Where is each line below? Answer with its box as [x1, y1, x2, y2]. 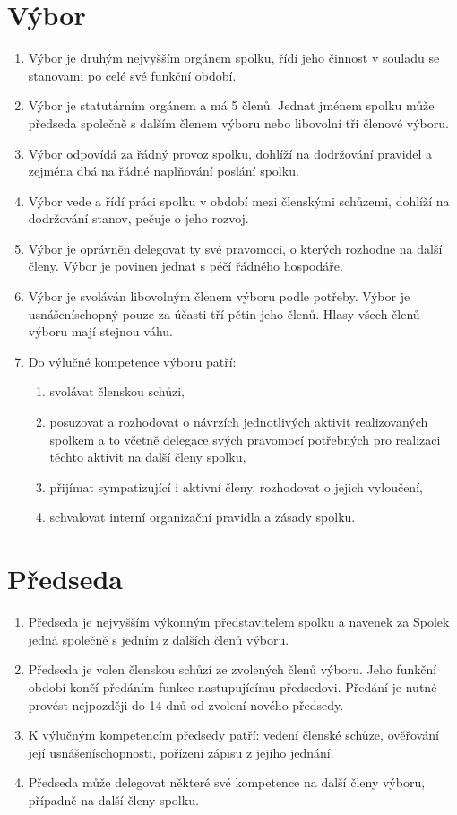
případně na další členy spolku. [28, 790, 199, 809]
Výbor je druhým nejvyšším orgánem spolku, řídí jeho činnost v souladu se [28, 48, 440, 67]
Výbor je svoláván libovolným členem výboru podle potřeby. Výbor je [28, 287, 410, 306]
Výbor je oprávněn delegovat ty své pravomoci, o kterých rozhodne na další [28, 238, 443, 257]
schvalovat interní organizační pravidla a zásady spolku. [49, 507, 356, 526]
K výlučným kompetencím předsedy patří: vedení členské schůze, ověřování [28, 725, 439, 744]
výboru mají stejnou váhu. [28, 322, 173, 341]
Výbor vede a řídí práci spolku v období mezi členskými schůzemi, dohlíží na [28, 191, 450, 210]
